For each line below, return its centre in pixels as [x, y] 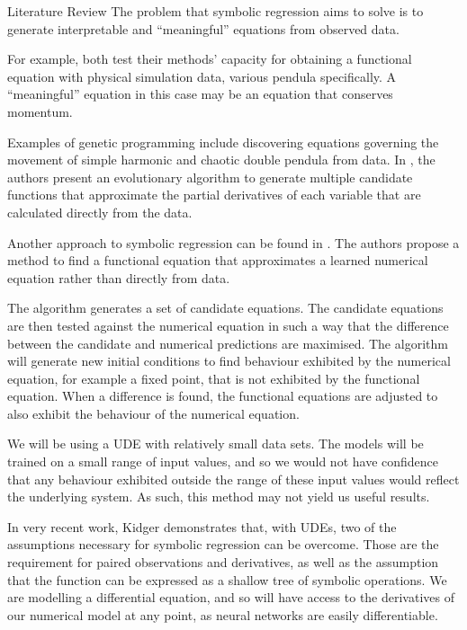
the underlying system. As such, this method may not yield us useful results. [219, 497]
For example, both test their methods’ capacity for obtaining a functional [210, 59]
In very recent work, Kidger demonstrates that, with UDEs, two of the [202, 526]
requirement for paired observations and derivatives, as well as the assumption [223, 562]
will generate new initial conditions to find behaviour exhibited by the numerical [229, 361]
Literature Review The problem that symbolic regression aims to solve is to [216, 11]
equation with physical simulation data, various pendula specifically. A [202, 76]
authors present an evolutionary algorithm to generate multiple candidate [210, 177]
